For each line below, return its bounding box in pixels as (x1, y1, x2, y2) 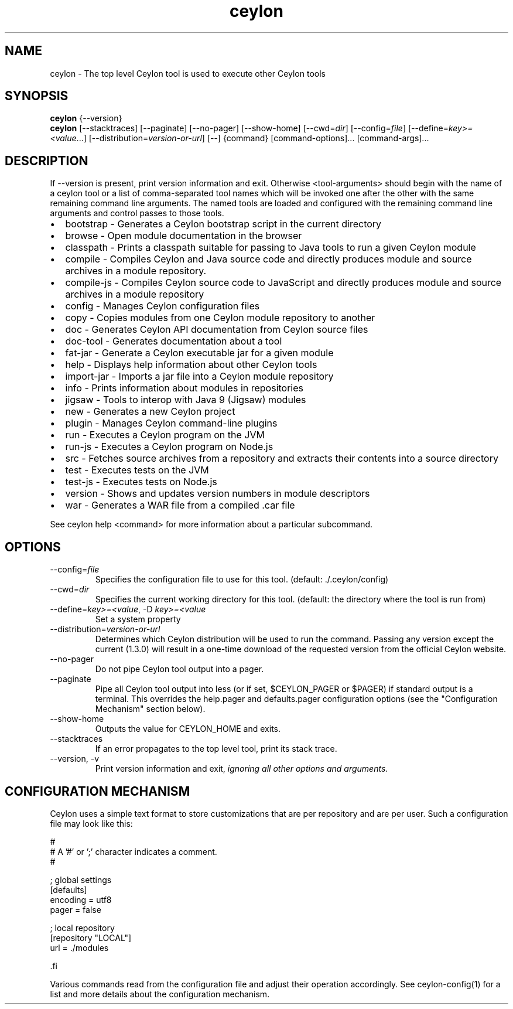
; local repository (50, 922, 115, 933)
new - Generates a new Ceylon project (65, 405, 235, 418)
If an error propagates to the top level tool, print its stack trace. (95, 744, 337, 754)
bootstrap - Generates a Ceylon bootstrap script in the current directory (65, 218, 382, 230)
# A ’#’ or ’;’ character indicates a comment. (50, 846, 217, 857)
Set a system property (95, 614, 181, 625)
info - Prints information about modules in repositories (65, 382, 304, 394)
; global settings (50, 874, 112, 885)
